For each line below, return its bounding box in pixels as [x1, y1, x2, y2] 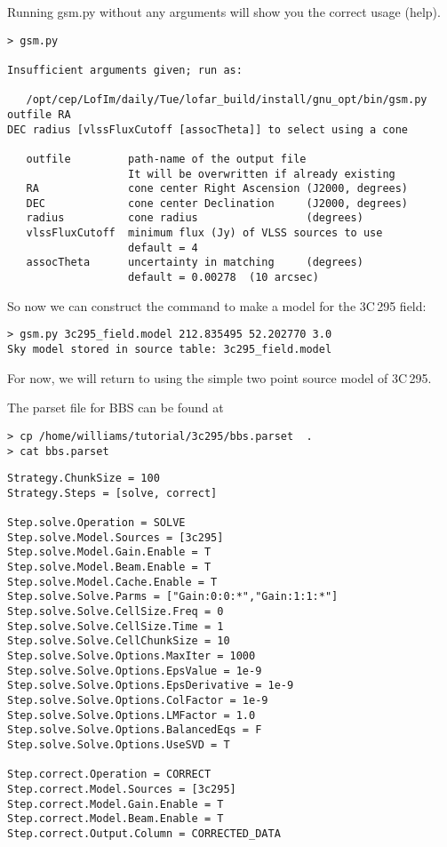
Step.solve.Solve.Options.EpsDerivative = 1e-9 [7, 679, 294, 692]
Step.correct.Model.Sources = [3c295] [7, 782, 236, 795]
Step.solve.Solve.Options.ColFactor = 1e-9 [7, 694, 268, 707]
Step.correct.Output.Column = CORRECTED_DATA [7, 827, 281, 840]
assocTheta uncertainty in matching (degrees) [26, 256, 363, 269]
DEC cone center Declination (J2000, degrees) [26, 196, 409, 210]
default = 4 [128, 241, 198, 254]
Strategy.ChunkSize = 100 [7, 472, 160, 485]
